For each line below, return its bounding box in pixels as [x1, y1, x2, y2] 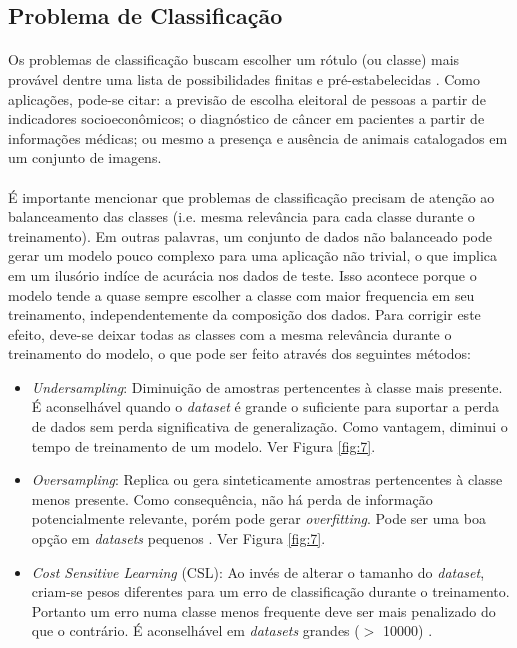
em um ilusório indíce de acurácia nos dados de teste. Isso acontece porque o [8, 264, 477, 285]
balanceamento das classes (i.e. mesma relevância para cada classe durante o [8, 206, 475, 227]
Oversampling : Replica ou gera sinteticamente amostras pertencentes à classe [31, 469, 503, 490]
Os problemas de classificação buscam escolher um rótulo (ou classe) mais [8, 49, 460, 70]
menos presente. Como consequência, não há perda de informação [31, 488, 433, 509]
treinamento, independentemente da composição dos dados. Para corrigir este [8, 304, 481, 325]
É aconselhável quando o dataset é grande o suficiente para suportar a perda [31, 396, 499, 417]
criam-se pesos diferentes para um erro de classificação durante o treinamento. [31, 581, 510, 602]
